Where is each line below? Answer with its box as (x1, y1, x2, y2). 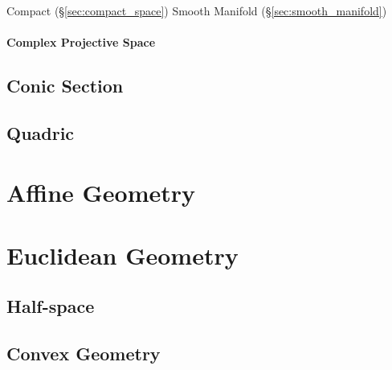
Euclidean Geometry (6, 238, 239, 271)
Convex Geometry (6, 341, 161, 366)
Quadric (6, 120, 75, 145)
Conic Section (6, 73, 124, 98)
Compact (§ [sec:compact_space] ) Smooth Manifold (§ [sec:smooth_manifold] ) (6, 2, 387, 18)
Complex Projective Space (6, 34, 156, 51)
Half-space (6, 294, 95, 319)
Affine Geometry (6, 175, 196, 208)
